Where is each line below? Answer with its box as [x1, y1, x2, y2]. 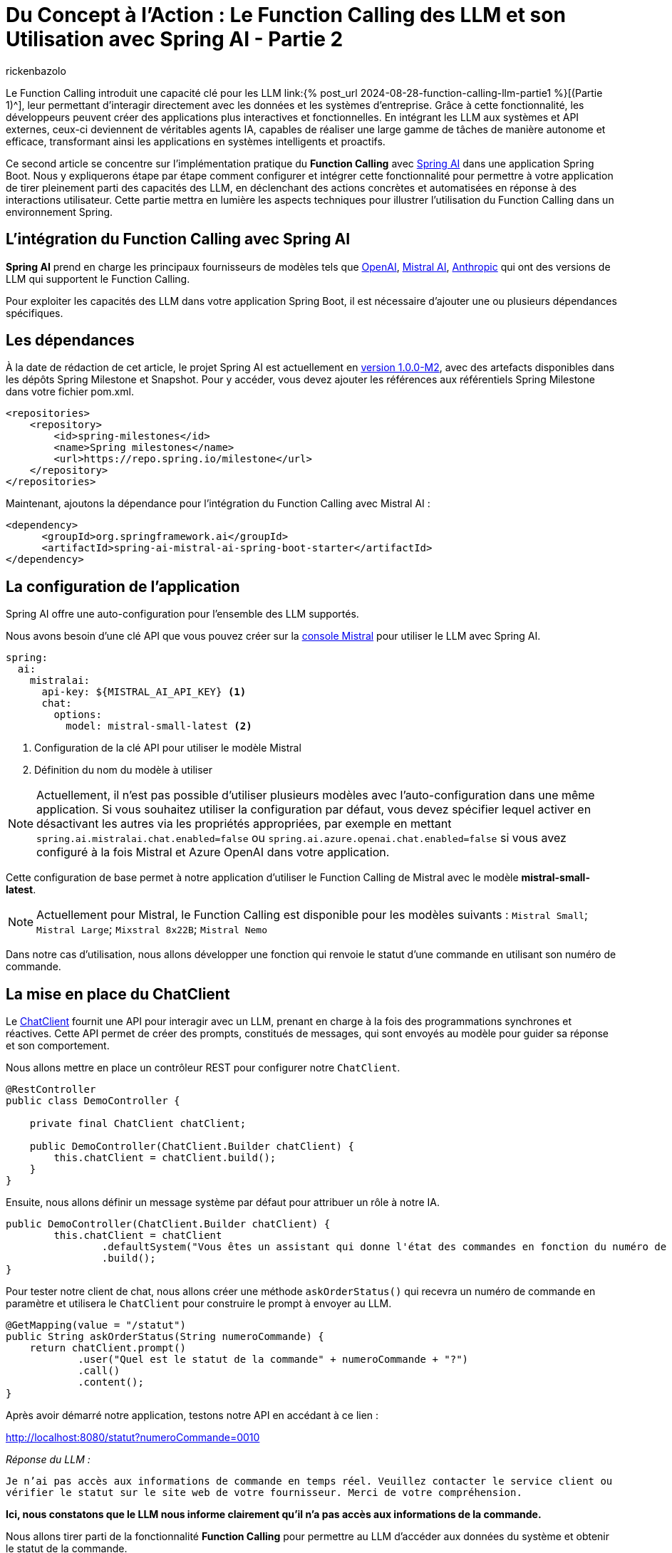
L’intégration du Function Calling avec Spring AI [6, 230, 351, 249]
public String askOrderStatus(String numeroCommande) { [6, 1331, 324, 1343]
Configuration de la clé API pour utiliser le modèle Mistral [34, 742, 301, 754]
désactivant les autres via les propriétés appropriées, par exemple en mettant [36, 816, 452, 831]
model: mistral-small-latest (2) [66, 720, 252, 732]
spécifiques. [6, 306, 63, 319]
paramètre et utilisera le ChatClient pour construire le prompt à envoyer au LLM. [6, 1297, 392, 1310]
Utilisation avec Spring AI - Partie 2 [6, 27, 343, 51]
